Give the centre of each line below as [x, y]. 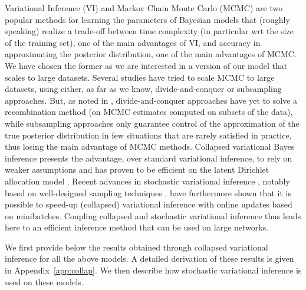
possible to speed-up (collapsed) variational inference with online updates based [149, 204]
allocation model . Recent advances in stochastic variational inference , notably [147, 181]
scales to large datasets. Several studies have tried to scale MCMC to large [140, 77]
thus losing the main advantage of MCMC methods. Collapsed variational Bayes [150, 146]
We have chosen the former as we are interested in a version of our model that [146, 65]
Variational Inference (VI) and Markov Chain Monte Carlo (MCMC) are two [144, 8]
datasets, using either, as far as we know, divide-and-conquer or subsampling [143, 89]
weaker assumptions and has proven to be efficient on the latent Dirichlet [137, 169]
